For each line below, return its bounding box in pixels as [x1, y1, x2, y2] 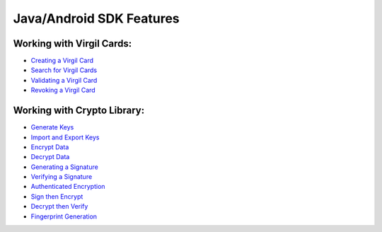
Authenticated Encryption [30, 182, 105, 191]
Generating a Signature [30, 163, 98, 171]
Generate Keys [30, 123, 74, 132]
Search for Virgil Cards [30, 66, 98, 74]
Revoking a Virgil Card [30, 86, 95, 95]
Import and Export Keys [30, 133, 100, 141]
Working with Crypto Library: [13, 105, 145, 117]
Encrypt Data [30, 142, 69, 151]
